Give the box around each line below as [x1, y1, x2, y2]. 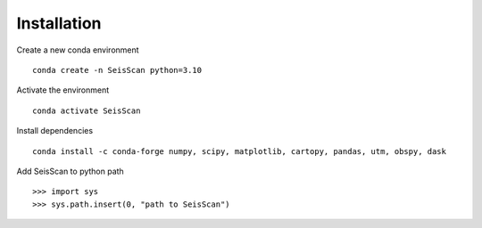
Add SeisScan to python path [16, 166, 124, 176]
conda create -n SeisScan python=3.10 [32, 65, 203, 75]
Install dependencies [16, 126, 94, 136]
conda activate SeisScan [32, 105, 141, 116]
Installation [16, 13, 102, 33]
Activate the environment [16, 85, 110, 95]
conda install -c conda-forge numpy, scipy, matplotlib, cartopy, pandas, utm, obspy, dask [32, 146, 446, 156]
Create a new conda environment [16, 45, 139, 55]
